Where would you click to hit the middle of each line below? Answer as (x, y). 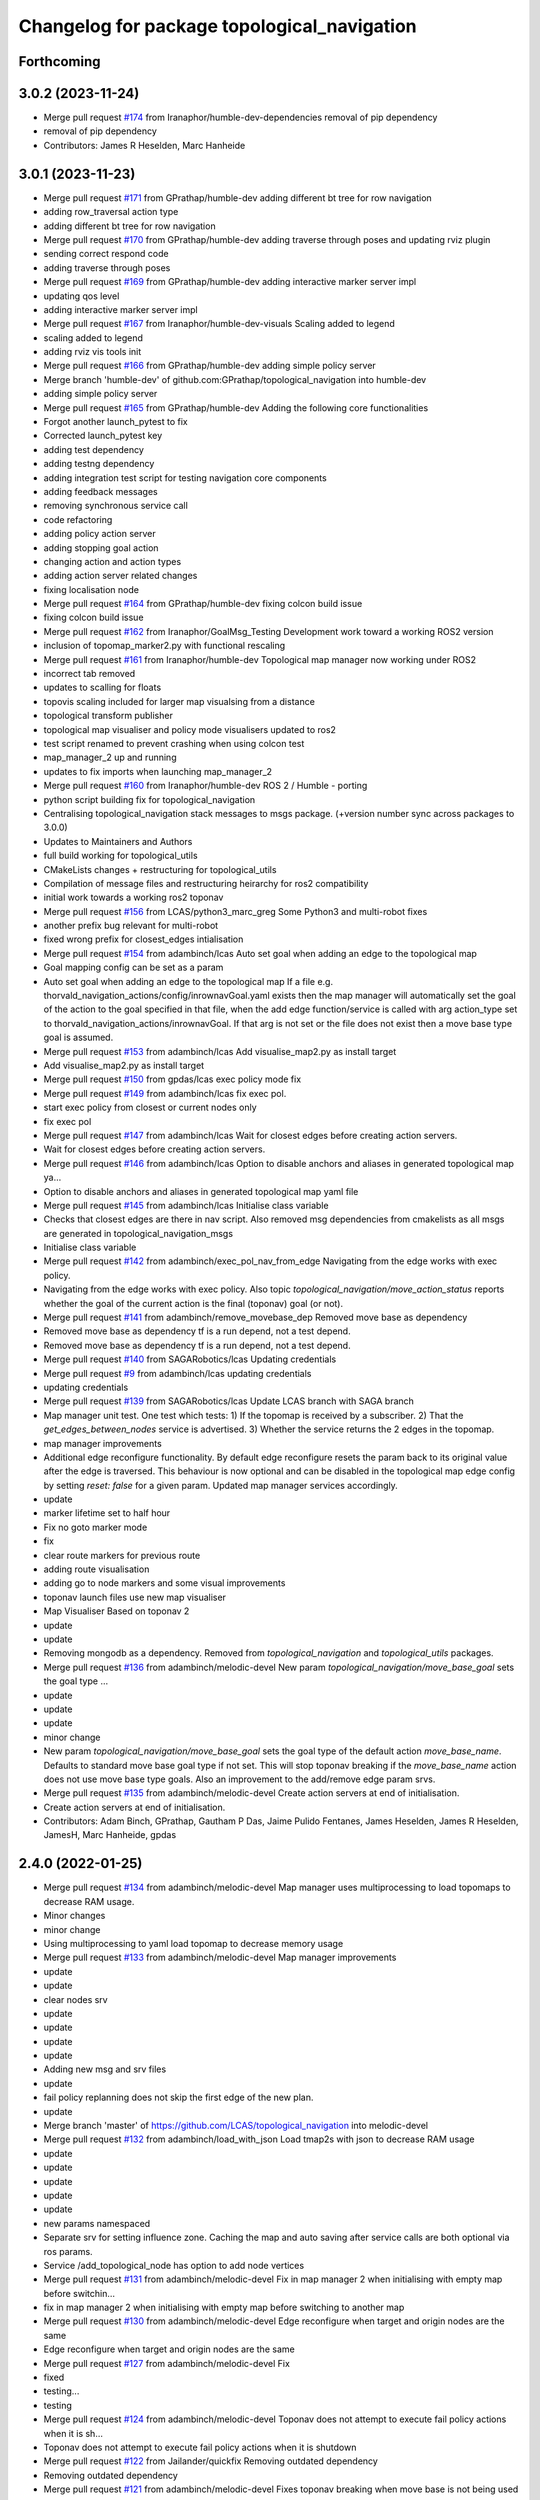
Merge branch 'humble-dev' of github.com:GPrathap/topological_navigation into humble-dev (235, 379)
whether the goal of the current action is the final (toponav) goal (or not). (193, 1303)
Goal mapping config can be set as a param (133, 967)
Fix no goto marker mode (95, 1527)
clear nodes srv (76, 1999)
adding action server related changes (120, 576)
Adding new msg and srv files (105, 2069)
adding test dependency (94, 449)
